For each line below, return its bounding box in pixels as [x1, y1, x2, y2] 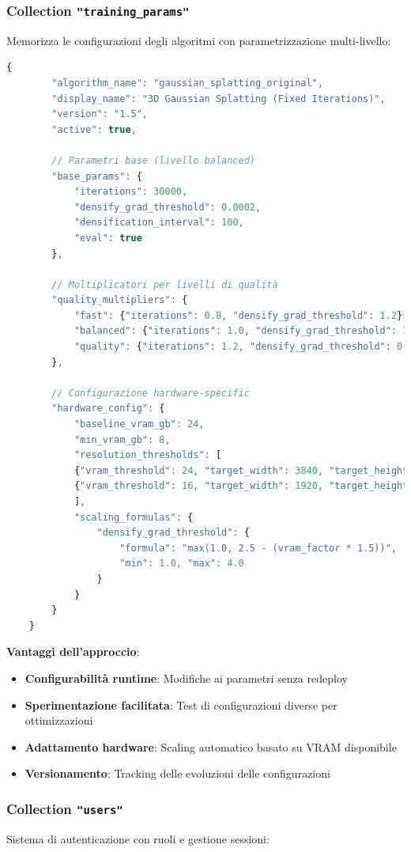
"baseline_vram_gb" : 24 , [74, 418, 205, 430]
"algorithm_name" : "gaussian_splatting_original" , [51, 77, 323, 89]
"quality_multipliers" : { [51, 294, 188, 306]
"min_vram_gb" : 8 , [74, 434, 171, 445]
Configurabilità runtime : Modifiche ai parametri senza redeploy [25, 669, 348, 686]
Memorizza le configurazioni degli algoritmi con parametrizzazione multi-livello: [6, 32, 391, 48]
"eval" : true [74, 232, 142, 244]
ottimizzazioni [25, 712, 93, 729]
